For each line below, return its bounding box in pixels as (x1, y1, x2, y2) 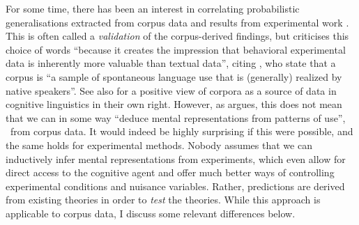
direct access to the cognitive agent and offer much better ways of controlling (6, 165, 335, 180)
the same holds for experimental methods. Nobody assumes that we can (6, 137, 312, 152)
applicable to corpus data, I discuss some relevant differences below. (6, 205, 296, 220)
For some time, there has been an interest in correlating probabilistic (6, 1, 300, 15)
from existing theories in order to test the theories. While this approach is (6, 192, 321, 207)
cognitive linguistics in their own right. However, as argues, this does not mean (6, 97, 342, 111)
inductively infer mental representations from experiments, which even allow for (6, 151, 346, 166)
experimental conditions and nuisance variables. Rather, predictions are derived (6, 178, 345, 193)
